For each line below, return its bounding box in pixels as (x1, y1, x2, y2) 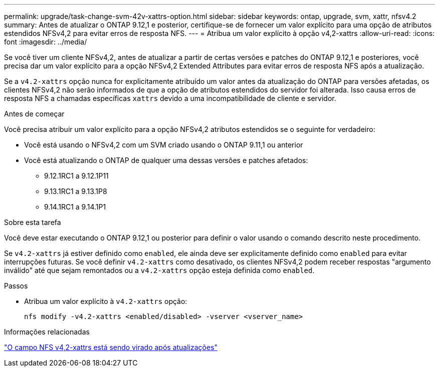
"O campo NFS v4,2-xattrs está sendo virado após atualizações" (4, 343, 218, 351)
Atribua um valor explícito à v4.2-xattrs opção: (24, 297, 187, 305)
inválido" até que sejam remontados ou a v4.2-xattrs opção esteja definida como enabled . (4, 266, 315, 274)
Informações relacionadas (4, 327, 90, 336)
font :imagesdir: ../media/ (4, 37, 87, 46)
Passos (4, 281, 28, 290)
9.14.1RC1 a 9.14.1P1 (44, 202, 106, 211)
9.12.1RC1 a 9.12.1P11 (44, 171, 109, 180)
